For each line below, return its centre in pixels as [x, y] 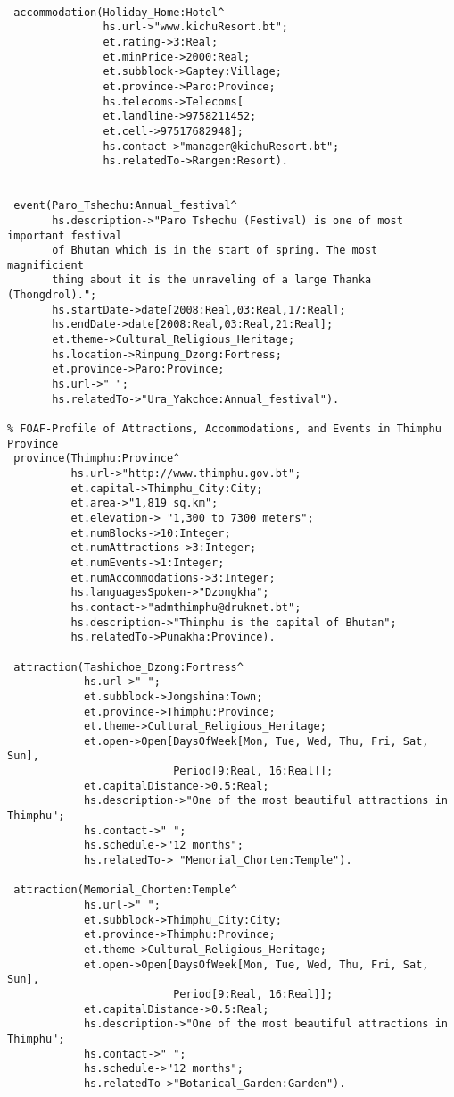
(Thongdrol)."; [52, 295]
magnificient [45, 265]
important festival [65, 235]
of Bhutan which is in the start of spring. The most [215, 251]
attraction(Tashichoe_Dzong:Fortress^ [128, 667]
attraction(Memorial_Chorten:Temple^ [125, 890]
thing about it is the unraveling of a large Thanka [212, 280]
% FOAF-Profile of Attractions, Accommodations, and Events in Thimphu [224, 429]
